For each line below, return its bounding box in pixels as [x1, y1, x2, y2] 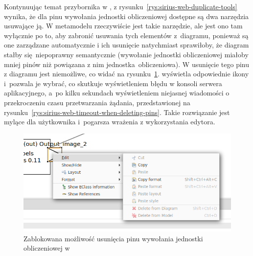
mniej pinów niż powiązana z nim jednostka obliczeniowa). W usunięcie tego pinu [4, 59, 250, 69]
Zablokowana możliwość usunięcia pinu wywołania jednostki [23, 233, 203, 243]
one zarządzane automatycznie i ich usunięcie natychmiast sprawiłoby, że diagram [4, 40, 249, 50]
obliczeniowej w [23, 243, 70, 253]
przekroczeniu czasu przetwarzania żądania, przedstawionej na [4, 97, 190, 107]
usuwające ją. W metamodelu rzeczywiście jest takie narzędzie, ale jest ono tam [4, 21, 243, 31]
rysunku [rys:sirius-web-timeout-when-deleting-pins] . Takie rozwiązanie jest [4, 107, 230, 117]
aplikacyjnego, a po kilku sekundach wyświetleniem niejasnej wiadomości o [4, 88, 230, 98]
